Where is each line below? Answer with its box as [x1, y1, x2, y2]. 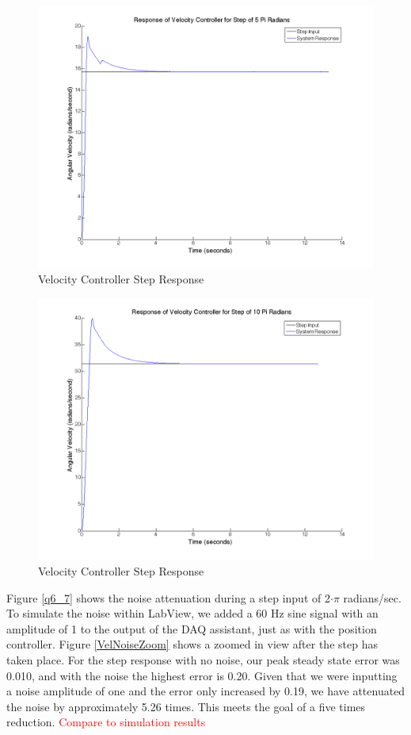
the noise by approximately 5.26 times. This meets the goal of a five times [6, 698, 366, 714]
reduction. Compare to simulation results [6, 714, 206, 730]
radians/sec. [343, 589, 401, 606]
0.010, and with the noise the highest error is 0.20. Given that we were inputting [6, 667, 398, 683]
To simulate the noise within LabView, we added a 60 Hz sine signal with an [6, 605, 379, 621]
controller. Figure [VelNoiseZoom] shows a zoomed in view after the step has [6, 636, 378, 652]
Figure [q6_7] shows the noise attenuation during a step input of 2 [6, 589, 330, 606]
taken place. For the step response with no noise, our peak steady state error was [6, 651, 400, 668]
